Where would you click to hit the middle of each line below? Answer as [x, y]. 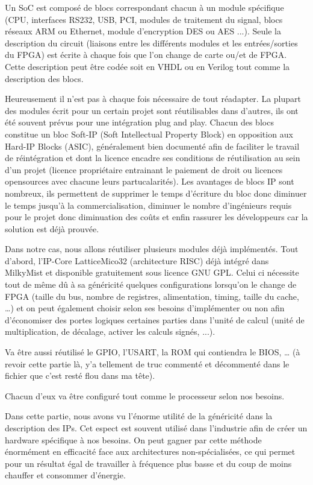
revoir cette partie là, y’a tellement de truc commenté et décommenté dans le [147, 363]
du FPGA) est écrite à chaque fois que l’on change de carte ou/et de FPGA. [146, 55]
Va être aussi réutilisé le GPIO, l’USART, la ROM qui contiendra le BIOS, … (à [153, 352]
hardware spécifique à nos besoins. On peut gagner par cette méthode [133, 439]
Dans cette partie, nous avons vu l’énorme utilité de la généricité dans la [139, 416]
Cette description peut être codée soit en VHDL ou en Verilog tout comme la [147, 66]
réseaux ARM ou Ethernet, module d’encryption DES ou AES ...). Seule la [143, 31]
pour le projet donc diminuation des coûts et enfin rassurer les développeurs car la [156, 217]
